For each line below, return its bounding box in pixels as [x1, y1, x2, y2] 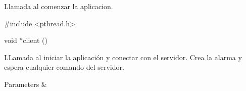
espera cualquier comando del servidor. [4, 62, 124, 72]
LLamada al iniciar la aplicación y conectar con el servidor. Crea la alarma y [4, 52, 242, 62]
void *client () [4, 35, 47, 45]
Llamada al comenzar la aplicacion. [4, 1, 113, 11]
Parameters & [4, 78, 47, 89]
